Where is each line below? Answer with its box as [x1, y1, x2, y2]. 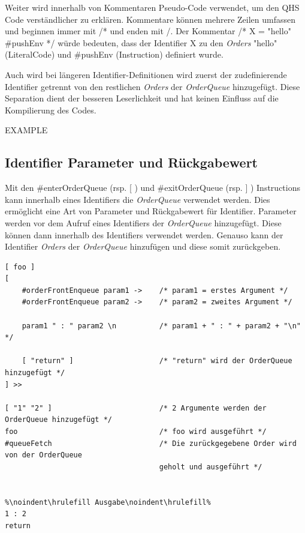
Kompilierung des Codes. [5, 103, 96, 116]
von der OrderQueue [5, 451, 82, 460]
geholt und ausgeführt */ [159, 462, 262, 471]
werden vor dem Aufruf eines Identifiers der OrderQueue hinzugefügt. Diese [5, 216, 282, 229]
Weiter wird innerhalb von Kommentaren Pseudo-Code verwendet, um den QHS [5, 1, 300, 13]
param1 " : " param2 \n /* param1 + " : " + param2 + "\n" [22, 321, 301, 330]
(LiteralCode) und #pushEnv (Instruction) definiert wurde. [5, 48, 224, 61]
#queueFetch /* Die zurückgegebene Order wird [5, 439, 297, 448]
